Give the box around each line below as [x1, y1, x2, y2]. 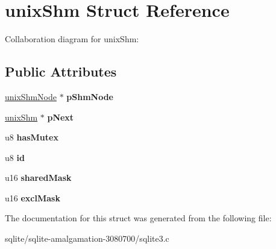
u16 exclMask [5, 191, 60, 204]
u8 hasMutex [5, 131, 58, 143]
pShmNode [66, 90, 113, 102]
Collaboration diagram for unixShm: [5, 33, 139, 45]
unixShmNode [5, 90, 57, 102]
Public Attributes [5, 62, 117, 81]
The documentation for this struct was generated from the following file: [5, 212, 272, 224]
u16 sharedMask [5, 171, 72, 184]
